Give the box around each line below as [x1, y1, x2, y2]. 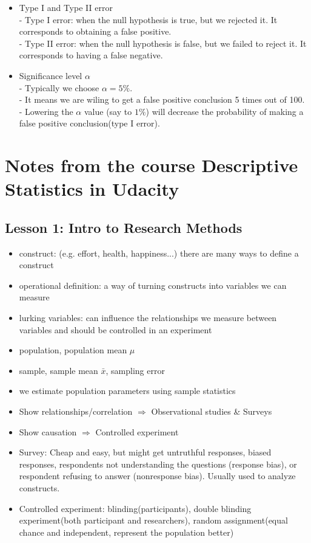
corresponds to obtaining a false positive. [19, 25, 172, 38]
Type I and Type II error [19, 1, 113, 13]
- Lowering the [19, 105, 73, 117]
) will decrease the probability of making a [145, 105, 304, 117]
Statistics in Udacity [5, 176, 179, 201]
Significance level [19, 69, 82, 81]
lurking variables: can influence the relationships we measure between [19, 311, 277, 324]
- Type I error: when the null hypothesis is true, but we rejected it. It [19, 13, 278, 26]
